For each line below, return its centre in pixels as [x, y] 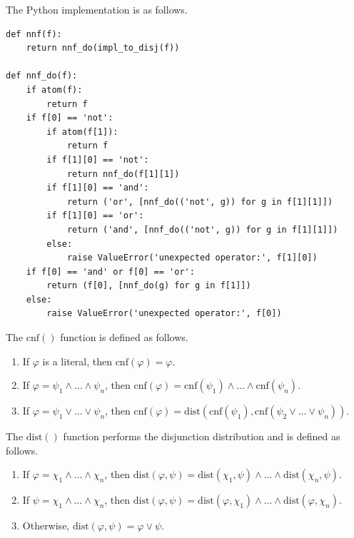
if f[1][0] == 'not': [98, 159]
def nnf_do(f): [42, 76]
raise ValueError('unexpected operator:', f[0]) [164, 314]
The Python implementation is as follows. [97, 9]
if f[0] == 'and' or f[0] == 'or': [110, 271]
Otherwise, [46, 526]
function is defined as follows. [124, 337]
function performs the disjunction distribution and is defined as [202, 436]
